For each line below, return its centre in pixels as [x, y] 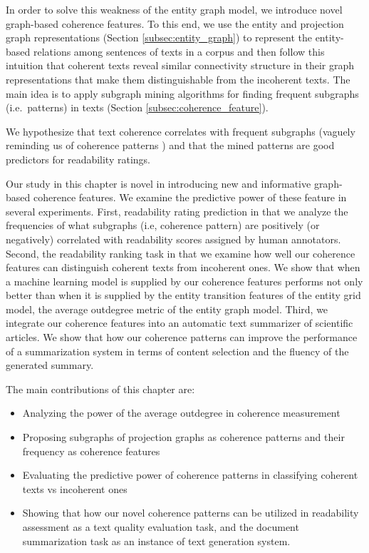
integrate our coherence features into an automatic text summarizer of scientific [180, 323]
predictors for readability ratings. [78, 159]
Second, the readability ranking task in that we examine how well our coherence [181, 253]
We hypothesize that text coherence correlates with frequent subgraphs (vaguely [181, 131]
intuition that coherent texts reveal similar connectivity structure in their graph [180, 65]
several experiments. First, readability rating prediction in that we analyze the [177, 211]
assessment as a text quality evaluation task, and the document [161, 527]
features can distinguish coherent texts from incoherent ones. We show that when [183, 267]
